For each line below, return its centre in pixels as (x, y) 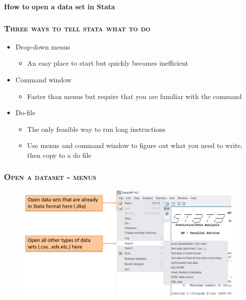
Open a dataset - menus (50, 177)
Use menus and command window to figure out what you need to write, (135, 145)
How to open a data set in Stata (60, 6)
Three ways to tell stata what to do (77, 28)
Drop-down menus (43, 46)
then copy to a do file (59, 155)
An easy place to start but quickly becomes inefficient (108, 63)
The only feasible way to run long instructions (96, 129)
